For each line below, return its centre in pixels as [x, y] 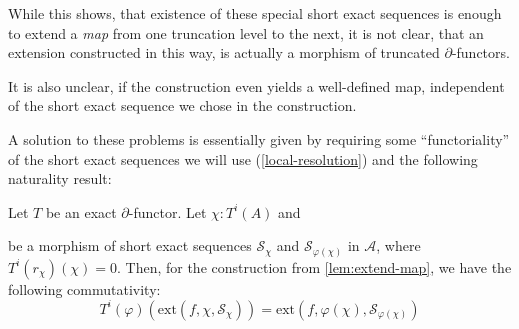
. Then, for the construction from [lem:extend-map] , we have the [314, 266]
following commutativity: [84, 288]
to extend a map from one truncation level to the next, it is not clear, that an [246, 32]
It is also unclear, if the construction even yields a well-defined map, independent [256, 85]
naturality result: [60, 178]
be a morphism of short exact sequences [130, 245]
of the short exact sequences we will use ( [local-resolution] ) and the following [243, 158]
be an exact [81, 211]
